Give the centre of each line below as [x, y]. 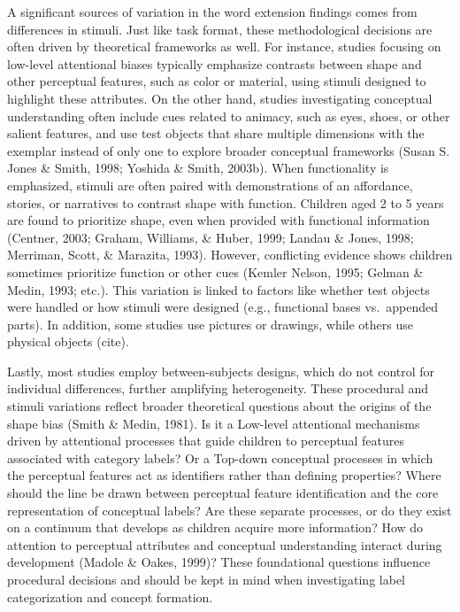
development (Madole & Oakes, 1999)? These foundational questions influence [219, 562]
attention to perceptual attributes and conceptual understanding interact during [225, 544]
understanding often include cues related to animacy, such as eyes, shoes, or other [229, 116]
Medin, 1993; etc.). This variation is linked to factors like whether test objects [218, 289]
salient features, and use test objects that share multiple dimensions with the [216, 133]
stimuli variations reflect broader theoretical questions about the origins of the [219, 406]
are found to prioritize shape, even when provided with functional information [218, 220]
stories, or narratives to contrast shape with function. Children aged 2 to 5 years [226, 202]
